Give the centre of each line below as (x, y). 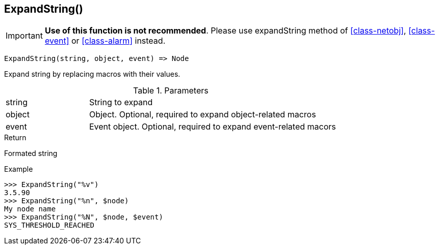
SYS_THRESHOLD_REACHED (49, 225)
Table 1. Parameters (171, 91)
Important (24, 36)
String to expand (121, 102)
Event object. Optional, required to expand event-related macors (212, 127)
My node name (30, 209)
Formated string (31, 153)
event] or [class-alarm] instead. (105, 41)
